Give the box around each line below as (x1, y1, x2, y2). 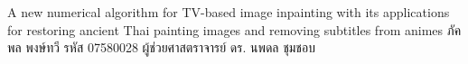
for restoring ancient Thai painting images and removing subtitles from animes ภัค (7, 20, 462, 39)
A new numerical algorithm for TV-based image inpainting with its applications (7, 3, 450, 21)
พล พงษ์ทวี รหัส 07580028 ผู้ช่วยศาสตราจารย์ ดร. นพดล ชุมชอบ (7, 38, 315, 57)
